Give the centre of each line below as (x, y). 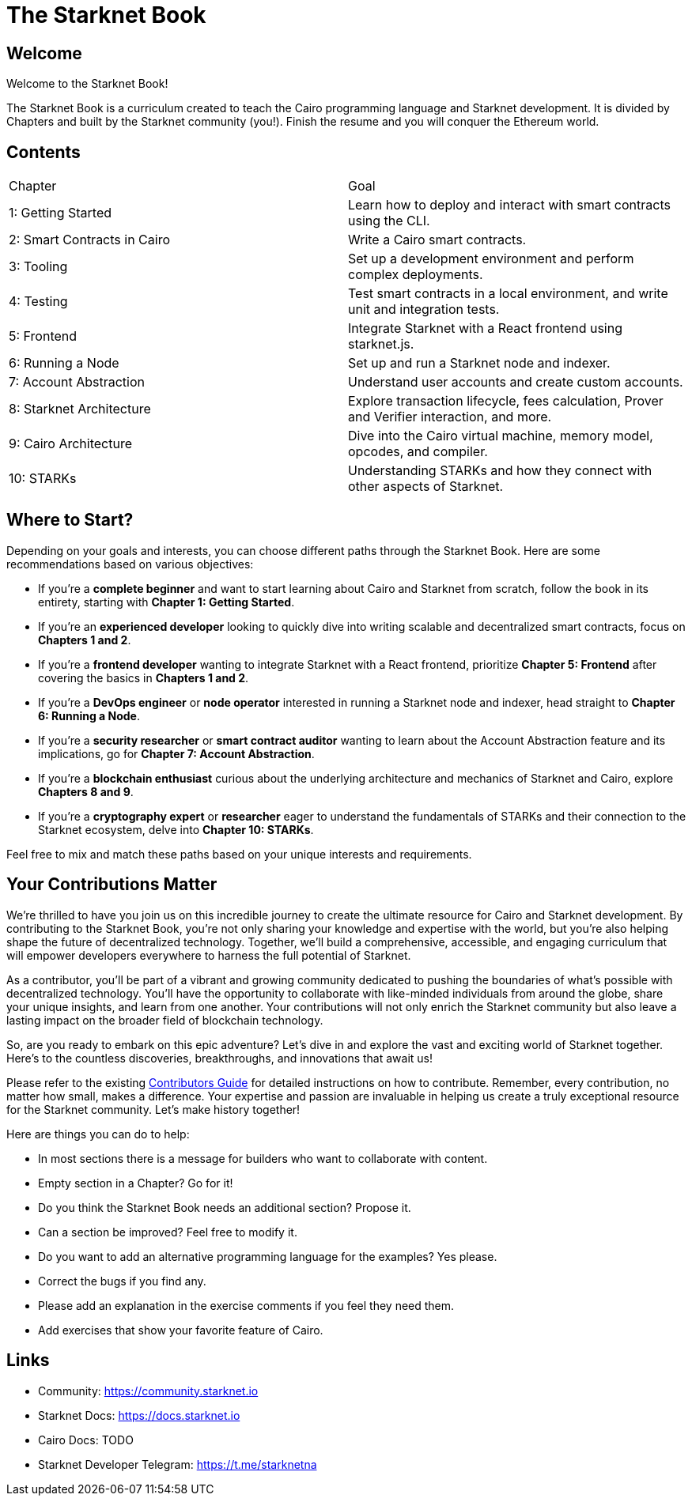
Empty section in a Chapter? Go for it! (136, 1183)
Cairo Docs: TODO (86, 1440)
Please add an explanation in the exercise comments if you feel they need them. (246, 1305)
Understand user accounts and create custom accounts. (516, 382)
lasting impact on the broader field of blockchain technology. (165, 1020)
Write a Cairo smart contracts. (437, 240)
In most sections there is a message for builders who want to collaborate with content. (263, 1158)
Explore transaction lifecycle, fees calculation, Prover (506, 401)
